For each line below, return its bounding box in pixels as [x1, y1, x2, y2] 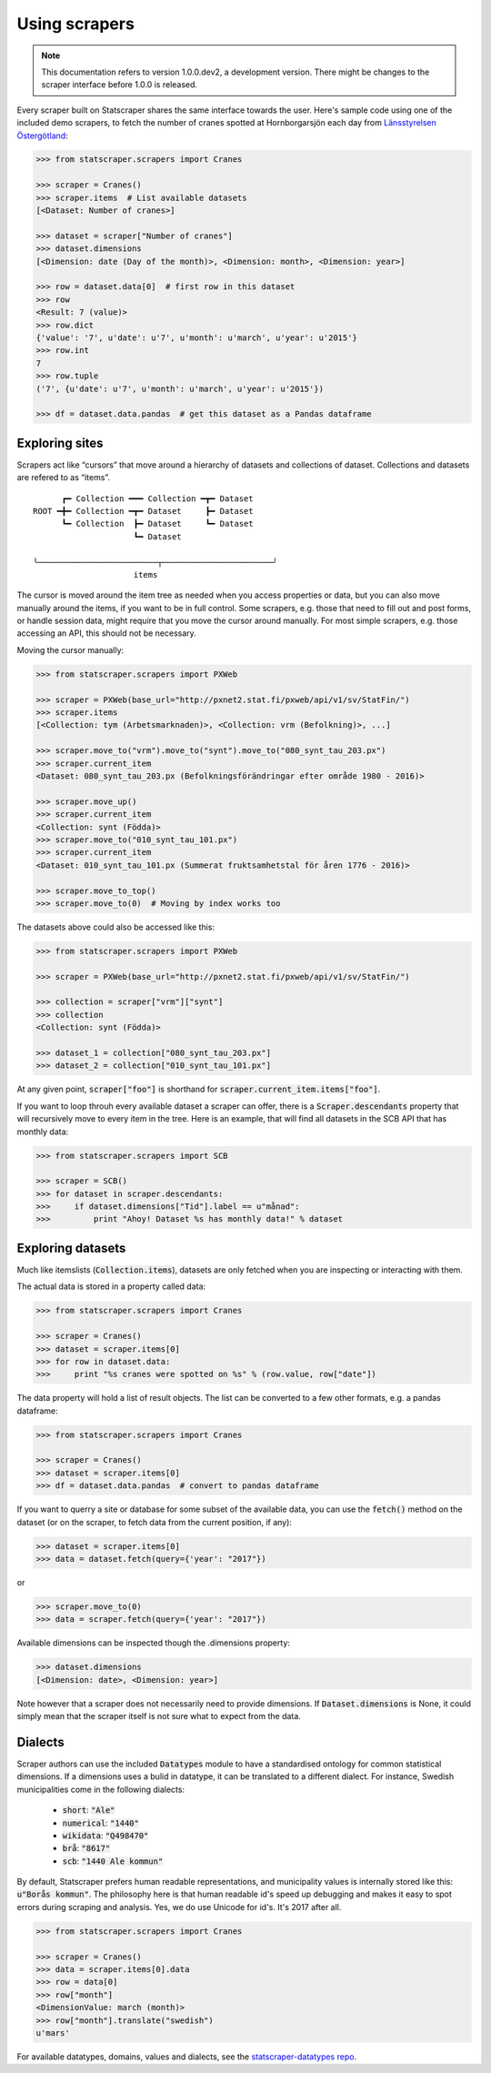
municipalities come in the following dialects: [16, 1784, 185, 1795]
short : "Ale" [62, 1805, 115, 1816]
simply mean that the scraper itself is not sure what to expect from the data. [16, 1711, 302, 1722]
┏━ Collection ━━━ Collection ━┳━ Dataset [61, 493, 254, 504]
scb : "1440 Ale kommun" [62, 1856, 164, 1867]
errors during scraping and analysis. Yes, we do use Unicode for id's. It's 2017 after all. [16, 1901, 342, 1912]
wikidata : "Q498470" [62, 1829, 149, 1841]
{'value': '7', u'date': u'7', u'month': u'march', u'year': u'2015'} [35, 332, 358, 343]
